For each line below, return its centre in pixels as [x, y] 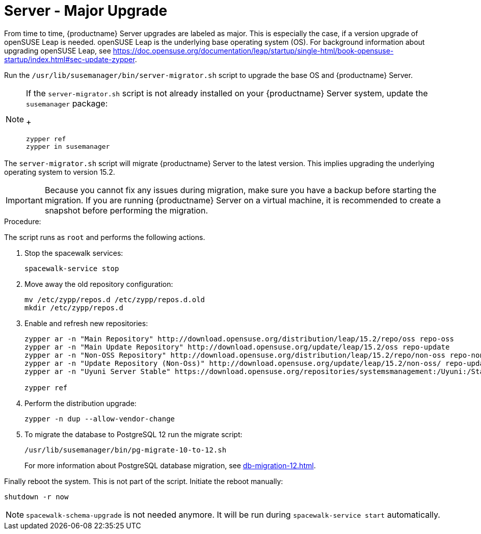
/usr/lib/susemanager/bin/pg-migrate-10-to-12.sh [126, 450]
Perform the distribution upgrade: [81, 403]
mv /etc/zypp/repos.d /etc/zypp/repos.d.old [115, 299]
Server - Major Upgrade [86, 11]
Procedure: [23, 221]
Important [24, 200]
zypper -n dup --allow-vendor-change [100, 419]
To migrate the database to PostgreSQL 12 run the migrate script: [133, 434]
